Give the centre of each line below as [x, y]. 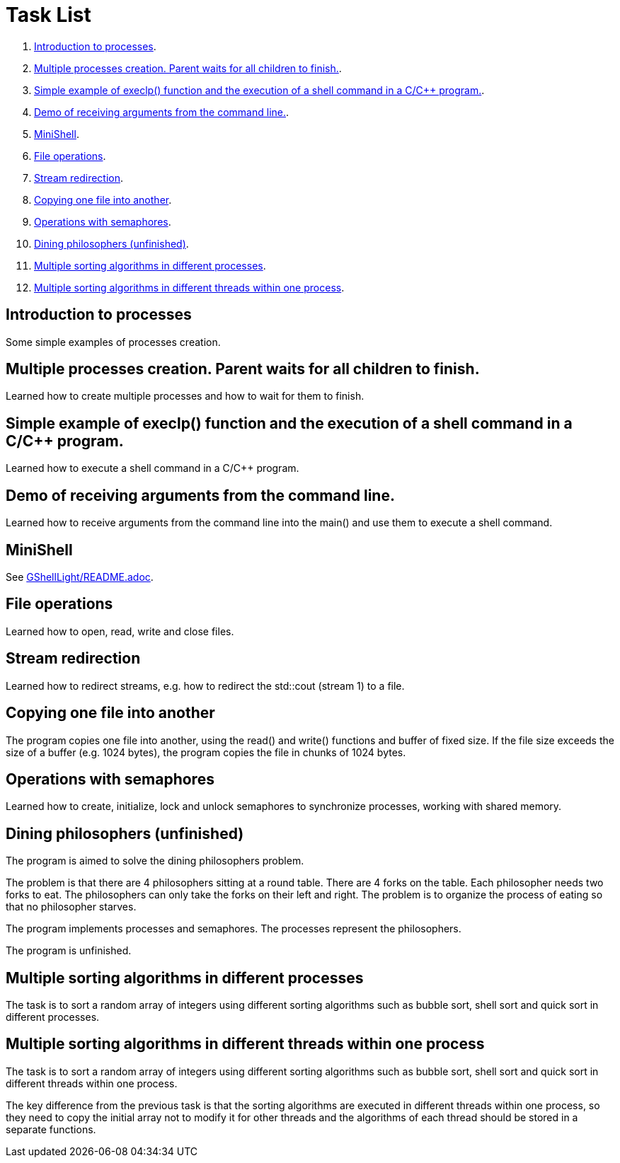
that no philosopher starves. [71, 907]
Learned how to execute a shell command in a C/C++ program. [153, 468]
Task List [48, 15]
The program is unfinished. [69, 951]
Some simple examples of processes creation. [113, 342]
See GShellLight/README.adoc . [80, 577]
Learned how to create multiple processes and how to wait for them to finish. [185, 396]
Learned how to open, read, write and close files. [120, 631]
